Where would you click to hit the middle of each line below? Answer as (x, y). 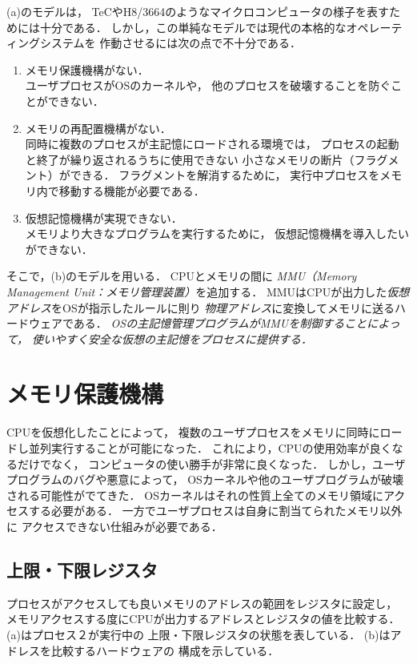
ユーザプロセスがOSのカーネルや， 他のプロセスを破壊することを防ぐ (208, 85)
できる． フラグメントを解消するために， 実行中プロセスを (225, 175)
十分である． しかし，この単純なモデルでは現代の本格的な (193, 27)
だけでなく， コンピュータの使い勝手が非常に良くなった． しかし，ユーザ (211, 463)
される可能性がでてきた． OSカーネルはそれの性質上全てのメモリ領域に (195, 495)
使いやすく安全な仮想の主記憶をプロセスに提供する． (172, 338)
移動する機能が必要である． (132, 190)
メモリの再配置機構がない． (98, 128)
